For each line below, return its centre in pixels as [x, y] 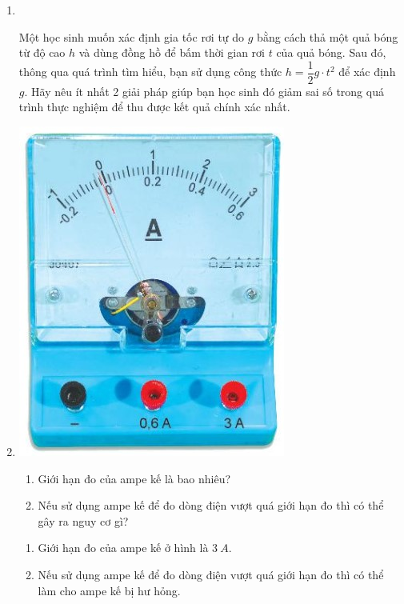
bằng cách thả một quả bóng [328, 36]
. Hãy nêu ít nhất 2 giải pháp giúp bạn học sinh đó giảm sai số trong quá [204, 91]
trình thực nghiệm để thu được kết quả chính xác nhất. [154, 107]
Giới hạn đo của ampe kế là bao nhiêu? [134, 478]
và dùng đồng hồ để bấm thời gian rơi [172, 52]
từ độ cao [42, 52]
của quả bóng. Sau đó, [331, 52]
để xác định [367, 72]
